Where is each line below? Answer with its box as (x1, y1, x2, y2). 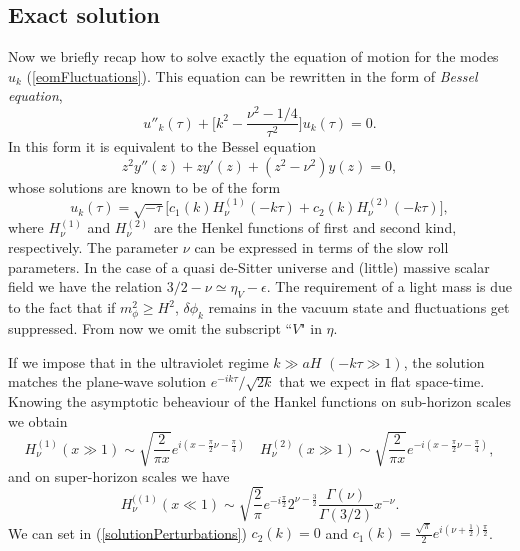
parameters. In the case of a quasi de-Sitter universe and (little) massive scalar (8, 256, 490, 277)
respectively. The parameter (8, 237, 179, 258)
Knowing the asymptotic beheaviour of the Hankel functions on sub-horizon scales (8, 391, 511, 411)
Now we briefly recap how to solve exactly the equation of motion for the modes (8, 46, 499, 67)
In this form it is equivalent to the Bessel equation (8, 136, 317, 157)
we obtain (8, 410, 68, 431)
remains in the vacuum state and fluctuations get (208, 297, 510, 318)
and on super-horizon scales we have (8, 465, 230, 486)
